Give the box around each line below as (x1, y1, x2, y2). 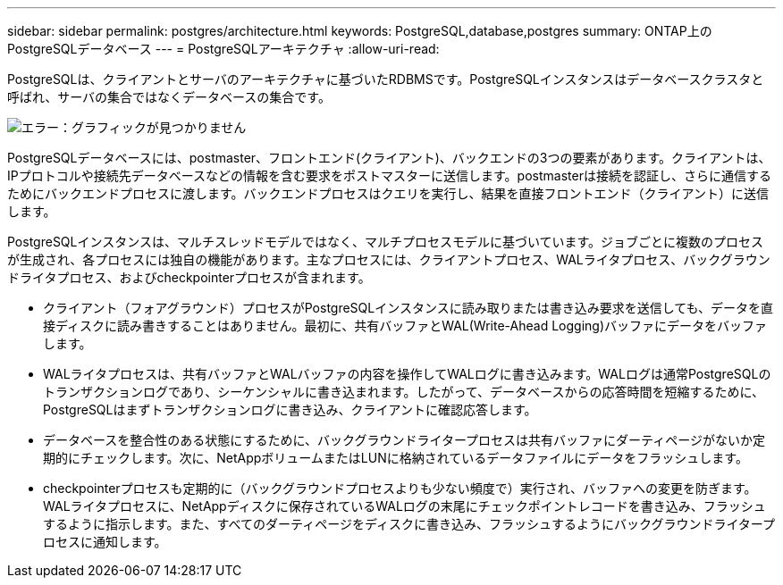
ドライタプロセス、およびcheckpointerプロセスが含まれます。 (7, 270, 371, 285)
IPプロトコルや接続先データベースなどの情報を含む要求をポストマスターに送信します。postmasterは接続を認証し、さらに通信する (7, 168, 771, 183)
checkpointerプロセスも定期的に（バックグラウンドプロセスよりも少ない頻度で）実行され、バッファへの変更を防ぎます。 (43, 481, 757, 496)
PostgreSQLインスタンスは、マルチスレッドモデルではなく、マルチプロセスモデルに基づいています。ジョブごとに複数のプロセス (7, 234, 764, 249)
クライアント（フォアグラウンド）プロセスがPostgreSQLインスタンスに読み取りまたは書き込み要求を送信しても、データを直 (43, 300, 774, 315)
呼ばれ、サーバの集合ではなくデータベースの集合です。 (7, 89, 331, 104)
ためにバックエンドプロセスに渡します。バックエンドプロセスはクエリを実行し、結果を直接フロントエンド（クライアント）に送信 (7, 186, 770, 201)
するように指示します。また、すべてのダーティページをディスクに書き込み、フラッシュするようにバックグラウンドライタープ (43, 516, 775, 531)
